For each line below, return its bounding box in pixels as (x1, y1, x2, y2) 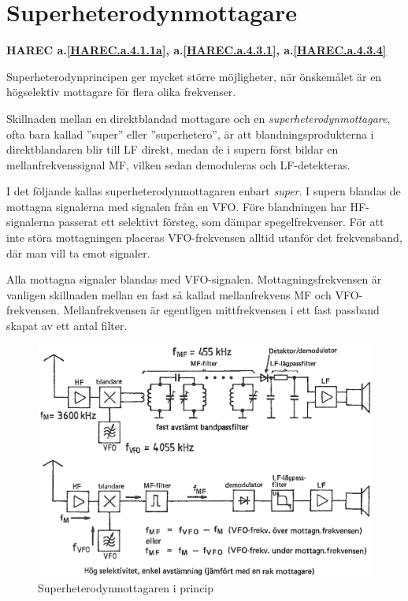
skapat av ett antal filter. (6, 317, 128, 334)
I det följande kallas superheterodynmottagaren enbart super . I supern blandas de (6, 183, 401, 199)
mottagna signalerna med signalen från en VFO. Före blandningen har (6, 198, 347, 214)
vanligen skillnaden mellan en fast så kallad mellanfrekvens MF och (6, 286, 332, 302)
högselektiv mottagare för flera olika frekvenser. (6, 83, 236, 100)
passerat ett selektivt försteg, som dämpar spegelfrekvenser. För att (58, 213, 384, 230)
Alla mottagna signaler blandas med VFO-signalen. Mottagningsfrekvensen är (6, 271, 382, 288)
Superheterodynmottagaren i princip (38, 579, 214, 595)
